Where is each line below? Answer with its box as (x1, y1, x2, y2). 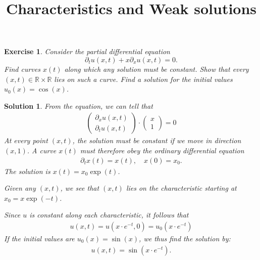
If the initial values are (4, 233, 75, 243)
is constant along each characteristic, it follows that (29, 209, 189, 220)
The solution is (4, 165, 50, 176)
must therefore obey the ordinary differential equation (80, 145, 244, 155)
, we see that (60, 183, 99, 193)
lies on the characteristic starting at (126, 183, 237, 193)
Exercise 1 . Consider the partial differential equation (4, 46, 170, 57)
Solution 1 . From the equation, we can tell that (4, 100, 153, 111)
